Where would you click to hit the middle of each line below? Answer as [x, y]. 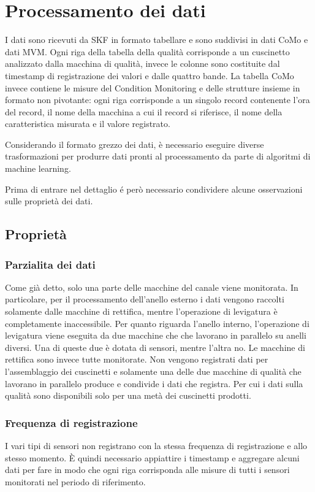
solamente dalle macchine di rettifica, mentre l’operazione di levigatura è [141, 311]
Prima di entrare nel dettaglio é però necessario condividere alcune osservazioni [154, 189]
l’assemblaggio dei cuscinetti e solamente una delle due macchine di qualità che [153, 371]
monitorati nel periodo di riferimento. [75, 481]
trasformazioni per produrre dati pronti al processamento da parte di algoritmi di [158, 156]
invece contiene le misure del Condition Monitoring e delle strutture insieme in [153, 87]
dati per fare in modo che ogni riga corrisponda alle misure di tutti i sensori [147, 470]
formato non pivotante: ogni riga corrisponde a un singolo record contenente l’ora [157, 100]
